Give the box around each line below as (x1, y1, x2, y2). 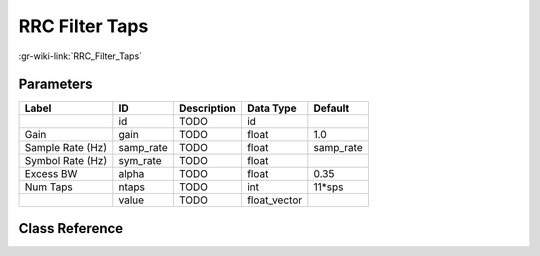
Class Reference (18, 220, 124, 237)
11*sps (313, 180, 344, 194)
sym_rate (118, 154, 162, 168)
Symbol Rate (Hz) (24, 154, 108, 168)
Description (178, 101, 237, 115)
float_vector (246, 193, 303, 207)
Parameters (18, 76, 93, 93)
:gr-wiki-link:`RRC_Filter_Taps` (18, 50, 143, 62)
